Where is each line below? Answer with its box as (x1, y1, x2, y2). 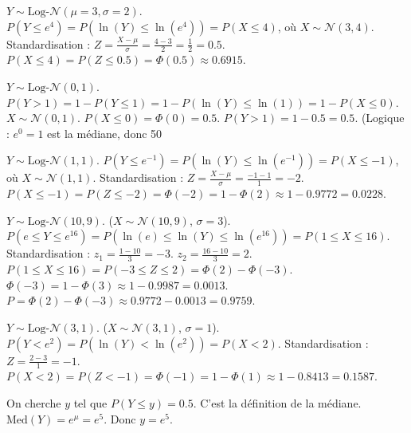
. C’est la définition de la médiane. (193, 395, 362, 411)
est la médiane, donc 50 (47, 124, 162, 141)
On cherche (6, 395, 61, 411)
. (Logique (354, 109, 405, 126)
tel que (73, 395, 108, 411)
